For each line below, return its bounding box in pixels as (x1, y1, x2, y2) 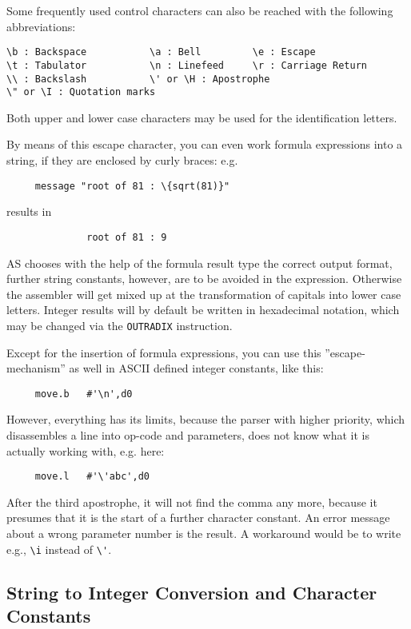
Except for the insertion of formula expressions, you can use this (6, 344, 321, 360)
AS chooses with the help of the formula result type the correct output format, (6, 254, 393, 271)
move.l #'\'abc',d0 (34, 471, 150, 483)
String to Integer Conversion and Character (6, 579, 377, 604)
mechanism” (6, 360, 66, 376)
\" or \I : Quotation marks (6, 86, 156, 98)
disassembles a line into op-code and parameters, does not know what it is (6, 426, 370, 443)
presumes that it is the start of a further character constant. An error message (6, 509, 390, 526)
